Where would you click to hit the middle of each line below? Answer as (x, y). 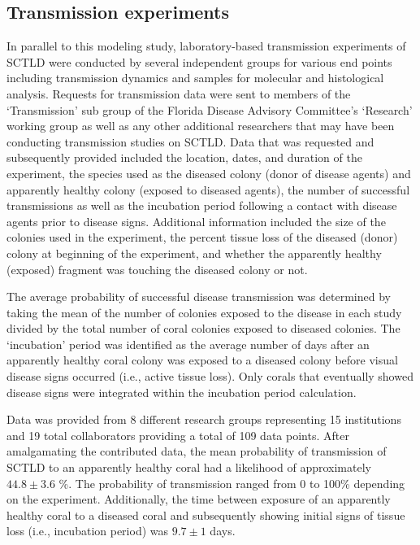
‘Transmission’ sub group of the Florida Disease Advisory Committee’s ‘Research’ (210, 109)
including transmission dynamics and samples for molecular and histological (195, 78)
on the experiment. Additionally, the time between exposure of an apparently (199, 499)
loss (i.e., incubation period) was (88, 531)
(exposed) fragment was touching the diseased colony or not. (157, 269)
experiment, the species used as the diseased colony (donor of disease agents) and (209, 173)
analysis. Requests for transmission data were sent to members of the (179, 93)
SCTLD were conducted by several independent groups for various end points (199, 61)
